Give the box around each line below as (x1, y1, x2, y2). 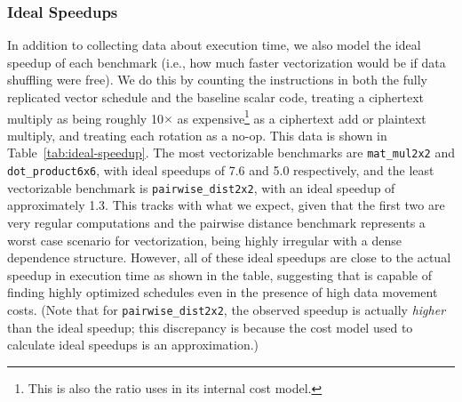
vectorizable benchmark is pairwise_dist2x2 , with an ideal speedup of (7, 178, 395, 197)
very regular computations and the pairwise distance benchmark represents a (7, 213, 426, 231)
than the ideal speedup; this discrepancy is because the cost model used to (7, 318, 413, 336)
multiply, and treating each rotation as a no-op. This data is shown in (7, 125, 387, 144)
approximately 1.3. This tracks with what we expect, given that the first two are (7, 196, 445, 214)
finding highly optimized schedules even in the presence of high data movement (7, 283, 438, 301)
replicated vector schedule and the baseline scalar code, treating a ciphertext (7, 88, 425, 106)
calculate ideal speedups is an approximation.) (7, 335, 259, 354)
